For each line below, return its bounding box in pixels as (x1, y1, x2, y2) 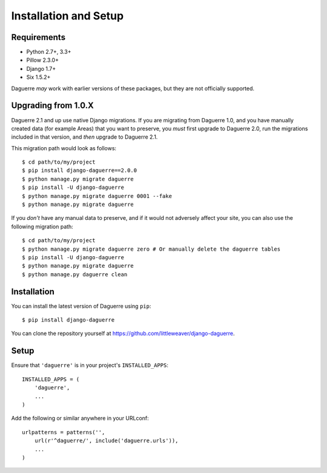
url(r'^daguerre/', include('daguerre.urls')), (34, 437, 179, 445)
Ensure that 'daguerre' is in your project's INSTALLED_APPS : (11, 362, 169, 369)
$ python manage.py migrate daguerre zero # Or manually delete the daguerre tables (22, 245, 281, 253)
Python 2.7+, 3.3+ (26, 48, 71, 56)
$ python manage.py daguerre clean (22, 271, 128, 278)
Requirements (11, 32, 66, 42)
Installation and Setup (11, 9, 124, 22)
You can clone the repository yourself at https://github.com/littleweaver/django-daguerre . (11, 330, 236, 337)
